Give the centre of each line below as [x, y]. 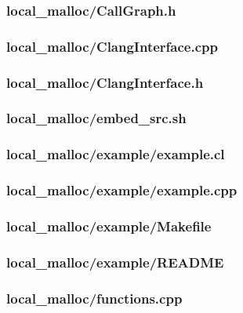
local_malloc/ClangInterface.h [105, 82]
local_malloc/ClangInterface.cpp [112, 46]
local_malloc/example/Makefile [109, 226]
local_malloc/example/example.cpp [122, 190]
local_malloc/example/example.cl [116, 154]
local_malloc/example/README [115, 262]
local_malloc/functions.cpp [94, 298]
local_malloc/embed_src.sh [96, 118]
